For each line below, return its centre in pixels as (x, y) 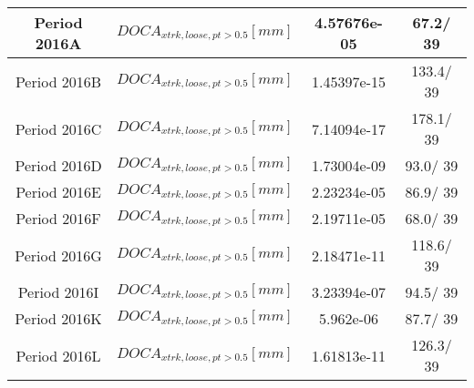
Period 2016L (58, 355)
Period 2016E (58, 192)
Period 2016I (58, 292)
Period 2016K (58, 318)
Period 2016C (58, 128)
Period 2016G (58, 255)
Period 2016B (58, 81)
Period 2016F (58, 218)
